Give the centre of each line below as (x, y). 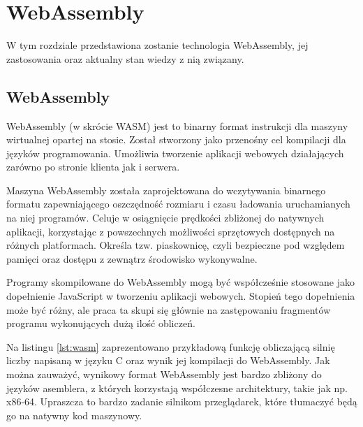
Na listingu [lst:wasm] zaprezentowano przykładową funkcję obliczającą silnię (171, 346)
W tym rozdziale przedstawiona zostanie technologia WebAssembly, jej (157, 45)
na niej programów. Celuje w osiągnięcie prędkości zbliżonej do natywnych (165, 218)
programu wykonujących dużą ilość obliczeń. (101, 323)
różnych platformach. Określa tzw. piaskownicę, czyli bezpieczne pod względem (176, 245)
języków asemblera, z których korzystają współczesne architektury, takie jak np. (177, 388)
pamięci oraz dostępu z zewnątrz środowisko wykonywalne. (132, 258)
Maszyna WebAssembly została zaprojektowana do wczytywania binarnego (166, 190)
